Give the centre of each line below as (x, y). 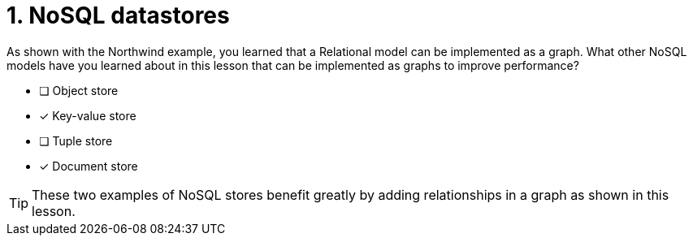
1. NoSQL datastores (118, 15)
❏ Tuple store (76, 140)
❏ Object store (79, 90)
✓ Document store (89, 166)
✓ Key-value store (88, 115)
